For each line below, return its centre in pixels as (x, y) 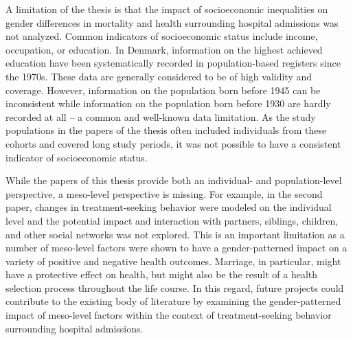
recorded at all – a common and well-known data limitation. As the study (161, 116)
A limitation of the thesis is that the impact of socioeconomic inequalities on (167, 9)
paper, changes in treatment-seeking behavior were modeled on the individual (169, 207)
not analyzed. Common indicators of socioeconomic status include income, (162, 36)
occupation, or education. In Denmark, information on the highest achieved (164, 49)
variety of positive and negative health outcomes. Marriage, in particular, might (173, 261)
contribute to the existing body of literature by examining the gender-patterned (173, 301)
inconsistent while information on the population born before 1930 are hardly (168, 103)
